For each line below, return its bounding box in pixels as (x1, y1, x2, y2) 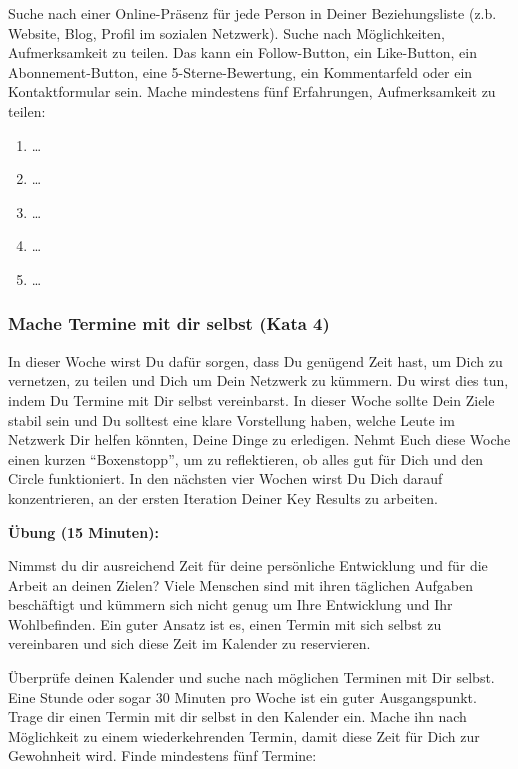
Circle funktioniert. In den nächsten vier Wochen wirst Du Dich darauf (8, 468, 443, 489)
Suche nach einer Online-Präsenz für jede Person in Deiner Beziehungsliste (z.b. (8, 3, 497, 23)
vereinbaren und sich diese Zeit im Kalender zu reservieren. (8, 633, 371, 654)
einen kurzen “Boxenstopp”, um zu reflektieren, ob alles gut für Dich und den (8, 448, 484, 469)
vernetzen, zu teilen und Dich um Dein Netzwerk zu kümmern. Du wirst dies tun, (8, 370, 509, 391)
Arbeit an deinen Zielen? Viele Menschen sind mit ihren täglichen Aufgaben (8, 574, 473, 595)
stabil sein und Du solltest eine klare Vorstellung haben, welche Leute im (8, 409, 455, 430)
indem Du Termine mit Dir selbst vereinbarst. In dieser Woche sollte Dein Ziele (8, 389, 495, 410)
